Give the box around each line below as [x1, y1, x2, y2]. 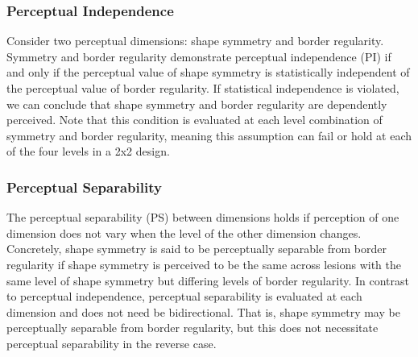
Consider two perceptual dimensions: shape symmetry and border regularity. [6, 32, 384, 49]
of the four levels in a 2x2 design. [6, 143, 170, 160]
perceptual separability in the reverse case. [6, 334, 217, 351]
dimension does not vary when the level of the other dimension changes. [6, 224, 362, 241]
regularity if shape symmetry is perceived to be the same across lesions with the [6, 255, 401, 272]
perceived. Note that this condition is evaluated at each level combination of [6, 111, 383, 128]
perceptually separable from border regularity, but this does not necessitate [6, 319, 379, 336]
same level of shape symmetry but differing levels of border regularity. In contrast [6, 272, 409, 289]
